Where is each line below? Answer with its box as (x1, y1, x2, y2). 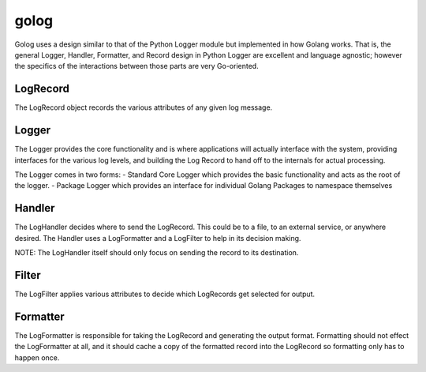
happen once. (14, 352, 60, 363)
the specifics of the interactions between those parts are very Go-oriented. (14, 62, 260, 71)
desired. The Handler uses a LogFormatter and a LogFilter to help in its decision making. (14, 233, 301, 242)
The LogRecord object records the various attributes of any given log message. (14, 103, 273, 112)
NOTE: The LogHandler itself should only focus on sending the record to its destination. (14, 248, 299, 257)
